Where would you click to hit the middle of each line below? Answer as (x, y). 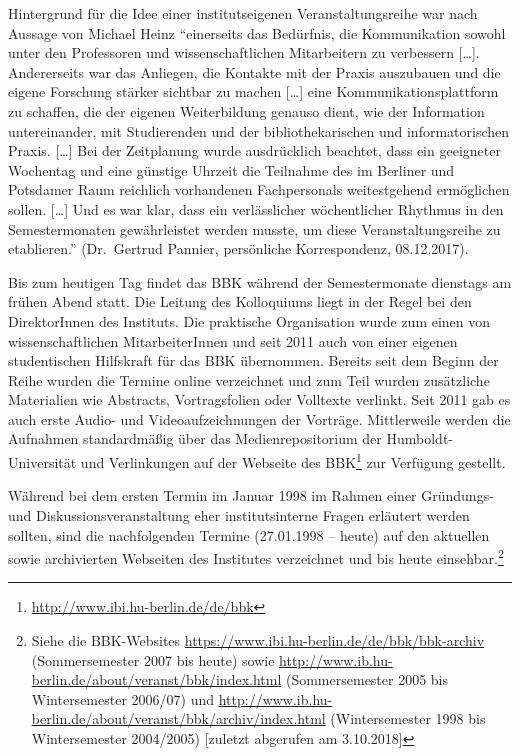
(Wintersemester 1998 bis (408, 718)
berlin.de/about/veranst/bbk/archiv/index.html (178, 718)
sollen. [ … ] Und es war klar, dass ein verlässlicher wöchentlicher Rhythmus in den (256, 208)
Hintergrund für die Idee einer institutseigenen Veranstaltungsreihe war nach (243, 13)
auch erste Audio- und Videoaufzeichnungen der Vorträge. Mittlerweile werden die (259, 418)
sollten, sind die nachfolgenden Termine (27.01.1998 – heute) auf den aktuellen (249, 534)
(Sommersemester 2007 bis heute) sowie (153, 659)
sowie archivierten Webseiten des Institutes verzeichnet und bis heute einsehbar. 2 (256, 556)
